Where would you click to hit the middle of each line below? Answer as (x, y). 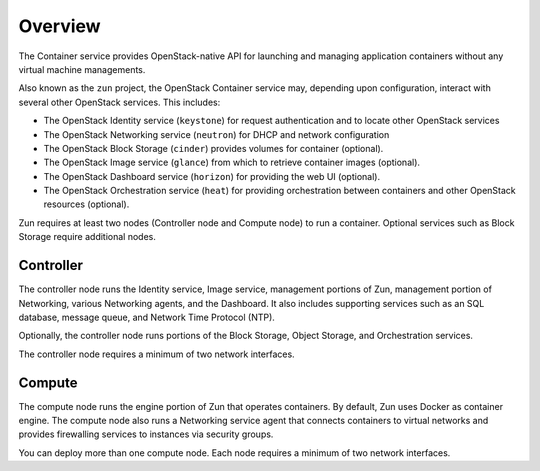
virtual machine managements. (82, 69)
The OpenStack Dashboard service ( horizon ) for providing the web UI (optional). (211, 176)
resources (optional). (86, 204)
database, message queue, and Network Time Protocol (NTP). (146, 317)
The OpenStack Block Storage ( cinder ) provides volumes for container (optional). (213, 148)
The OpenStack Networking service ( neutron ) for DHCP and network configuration (216, 134)
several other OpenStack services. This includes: (119, 102)
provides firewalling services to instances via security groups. (146, 434)
